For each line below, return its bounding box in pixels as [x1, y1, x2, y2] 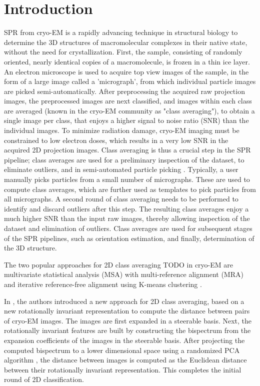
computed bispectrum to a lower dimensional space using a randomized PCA [4, 344, 240, 355]
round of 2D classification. [4, 374, 84, 384]
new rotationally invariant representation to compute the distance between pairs [4, 305, 250, 316]
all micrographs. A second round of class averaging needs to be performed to [4, 193, 238, 204]
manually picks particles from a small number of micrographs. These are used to [4, 174, 250, 184]
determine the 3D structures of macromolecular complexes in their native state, [4, 36, 247, 47]
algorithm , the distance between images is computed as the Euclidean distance [4, 354, 247, 365]
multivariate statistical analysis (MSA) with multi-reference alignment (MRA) [4, 269, 243, 279]
